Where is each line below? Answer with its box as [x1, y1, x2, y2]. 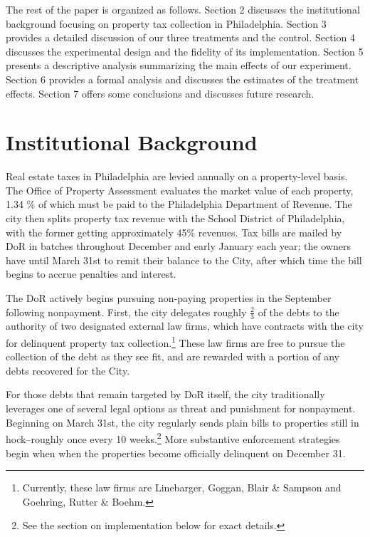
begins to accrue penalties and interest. [6, 266, 176, 281]
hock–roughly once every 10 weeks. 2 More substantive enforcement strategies [6, 429, 340, 446]
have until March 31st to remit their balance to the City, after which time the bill [6, 252, 362, 267]
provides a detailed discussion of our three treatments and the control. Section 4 [6, 30, 355, 45]
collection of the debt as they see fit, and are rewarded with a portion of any [6, 349, 339, 364]
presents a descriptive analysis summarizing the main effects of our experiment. [6, 58, 351, 73]
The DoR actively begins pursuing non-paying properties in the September [6, 291, 332, 306]
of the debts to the [258, 304, 339, 319]
